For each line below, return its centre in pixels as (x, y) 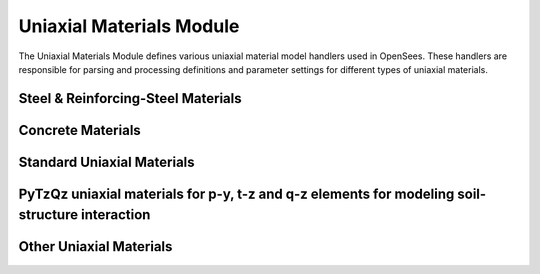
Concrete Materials (80, 130)
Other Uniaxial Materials (95, 246)
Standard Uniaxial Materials (106, 161)
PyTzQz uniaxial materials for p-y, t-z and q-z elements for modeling (236, 193)
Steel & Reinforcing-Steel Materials (130, 98)
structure (48, 215)
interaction (115, 215)
